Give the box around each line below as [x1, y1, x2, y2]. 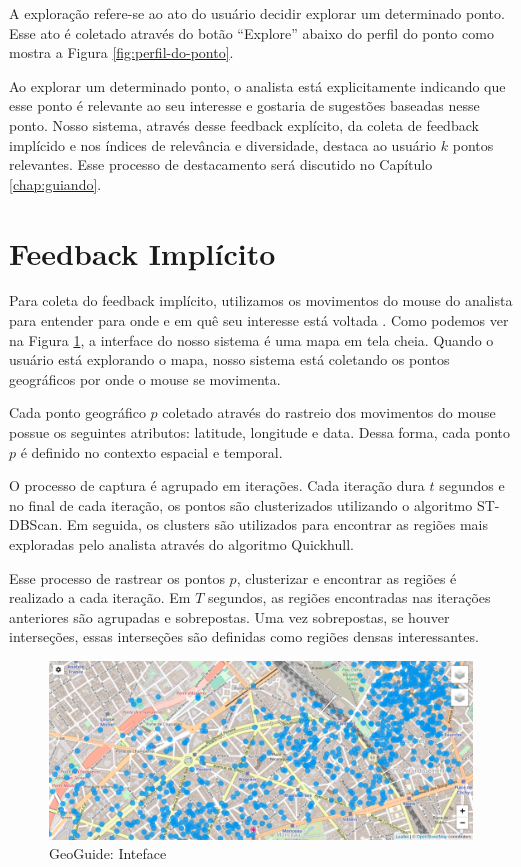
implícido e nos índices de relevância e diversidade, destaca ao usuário [9, 134, 437, 155]
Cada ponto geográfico [9, 402, 146, 423]
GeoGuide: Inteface [49, 843, 167, 864]
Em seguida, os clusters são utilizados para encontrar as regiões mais [66, 514, 488, 535]
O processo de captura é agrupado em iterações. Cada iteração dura [9, 475, 425, 496]
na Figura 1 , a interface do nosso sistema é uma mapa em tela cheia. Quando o [9, 329, 494, 350]
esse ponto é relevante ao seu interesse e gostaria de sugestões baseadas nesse [9, 95, 480, 116]
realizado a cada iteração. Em [9, 587, 191, 608]
